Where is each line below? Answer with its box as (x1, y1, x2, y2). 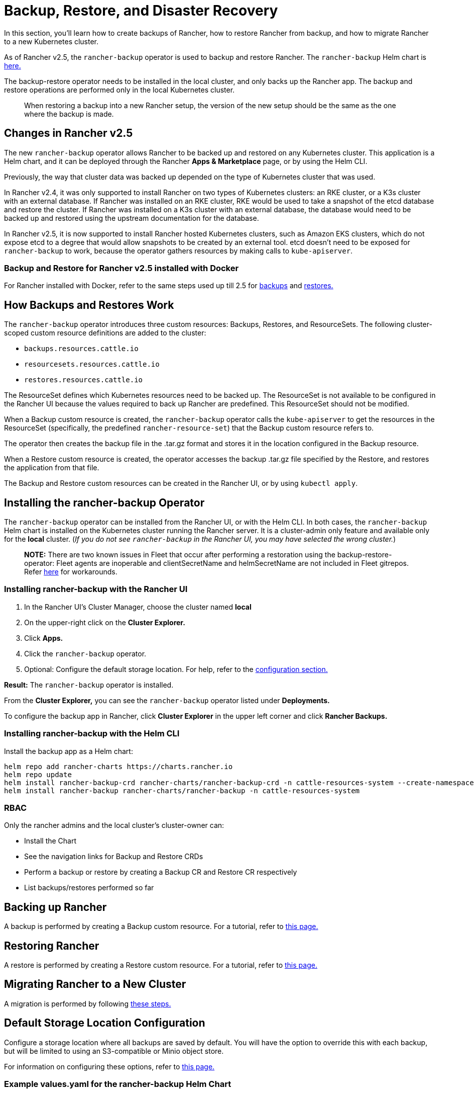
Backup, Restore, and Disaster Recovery (4, 2, 278, 19)
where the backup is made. (24, 109, 114, 118)
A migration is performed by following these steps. (4, 999, 171, 1008)
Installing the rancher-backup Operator (4, 496, 205, 509)
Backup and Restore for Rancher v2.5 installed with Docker (4, 263, 239, 273)
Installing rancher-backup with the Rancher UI (4, 584, 188, 595)
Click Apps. (24, 633, 63, 642)
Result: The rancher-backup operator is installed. (4, 680, 174, 689)
